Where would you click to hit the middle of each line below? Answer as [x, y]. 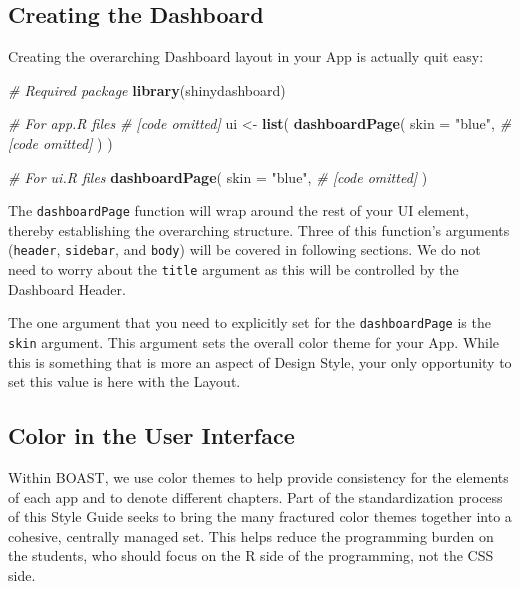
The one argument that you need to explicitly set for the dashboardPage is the [249, 322]
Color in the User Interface [151, 435]
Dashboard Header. [67, 288]
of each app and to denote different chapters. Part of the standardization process [255, 496]
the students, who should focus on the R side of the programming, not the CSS [251, 555]
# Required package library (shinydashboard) [147, 89]
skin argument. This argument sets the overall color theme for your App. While [254, 341]
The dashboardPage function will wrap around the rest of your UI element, [238, 210]
